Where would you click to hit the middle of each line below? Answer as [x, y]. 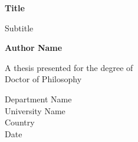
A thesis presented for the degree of [69, 67]
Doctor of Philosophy [43, 79]
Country [20, 122]
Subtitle [19, 28]
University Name [35, 110]
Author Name [34, 48]
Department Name [38, 99]
